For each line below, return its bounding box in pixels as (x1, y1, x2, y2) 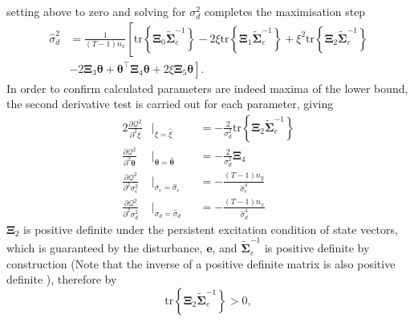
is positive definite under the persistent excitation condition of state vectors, (23, 220, 398, 237)
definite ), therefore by (6, 271, 117, 288)
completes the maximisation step (204, 3, 366, 19)
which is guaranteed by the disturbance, (6, 239, 203, 256)
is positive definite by (264, 239, 370, 256)
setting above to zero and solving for (6, 3, 186, 19)
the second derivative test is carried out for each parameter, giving (6, 95, 334, 112)
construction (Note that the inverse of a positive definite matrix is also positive (6, 255, 396, 272)
